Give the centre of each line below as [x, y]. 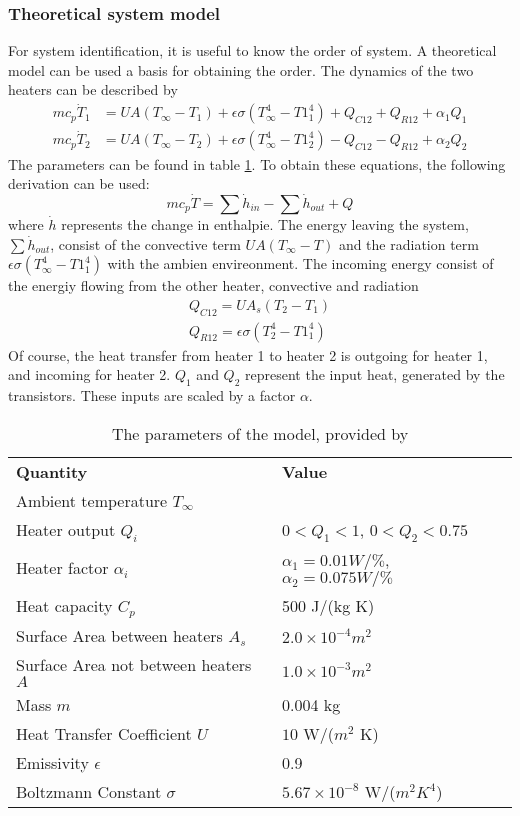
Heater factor [62, 568]
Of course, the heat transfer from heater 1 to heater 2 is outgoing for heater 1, [248, 354]
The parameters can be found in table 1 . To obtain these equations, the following [257, 163]
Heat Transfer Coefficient [104, 733]
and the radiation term [408, 243]
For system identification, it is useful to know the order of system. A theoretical [252, 50]
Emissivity [52, 762]
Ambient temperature [92, 500]
